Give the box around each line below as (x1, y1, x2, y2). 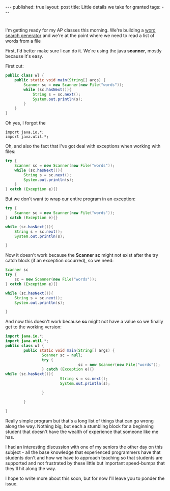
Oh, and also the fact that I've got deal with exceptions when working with (5, 143, 161, 149)
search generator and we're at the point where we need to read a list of (5, 33, 155, 39)
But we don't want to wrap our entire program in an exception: (5, 196, 136, 202)
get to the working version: (5, 324, 62, 330)
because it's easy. (5, 53, 43, 59)
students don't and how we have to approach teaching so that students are (5, 454, 163, 461)
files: (5, 148, 16, 155)
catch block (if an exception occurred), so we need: (5, 258, 114, 264)
